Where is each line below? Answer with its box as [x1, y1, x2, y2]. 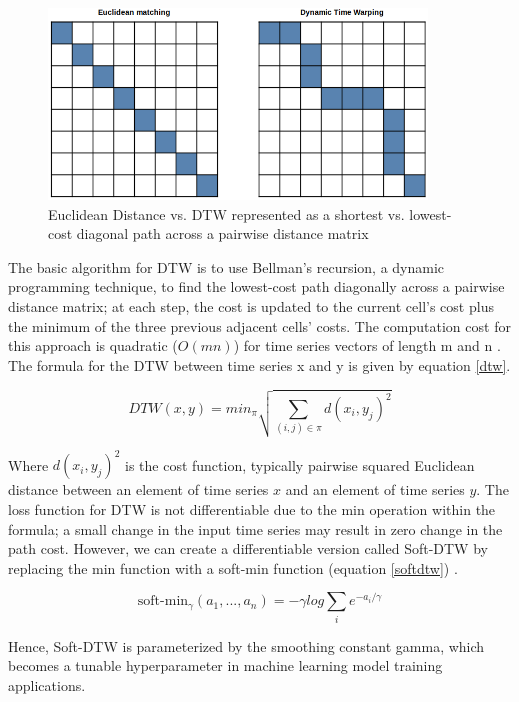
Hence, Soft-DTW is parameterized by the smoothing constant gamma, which [8, 635, 485, 656]
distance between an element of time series [8, 479, 269, 500]
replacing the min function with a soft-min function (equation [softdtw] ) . [8, 557, 458, 578]
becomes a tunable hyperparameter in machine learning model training [8, 655, 443, 676]
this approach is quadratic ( [8, 335, 178, 356]
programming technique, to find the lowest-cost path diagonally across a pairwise [8, 276, 505, 297]
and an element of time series [285, 479, 465, 500]
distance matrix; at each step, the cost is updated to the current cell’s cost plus [8, 295, 494, 316]
